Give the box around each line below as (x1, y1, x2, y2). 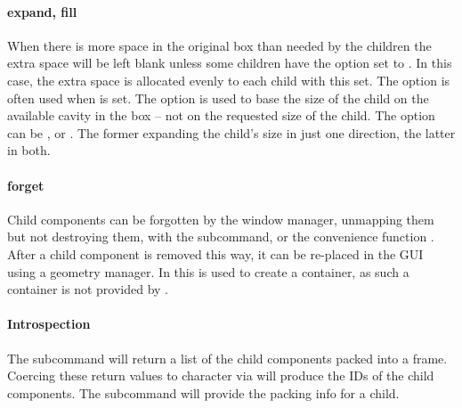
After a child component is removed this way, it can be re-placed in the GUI (7, 244, 424, 263)
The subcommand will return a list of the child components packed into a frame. (7, 348, 448, 367)
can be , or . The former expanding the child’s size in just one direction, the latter (7, 123, 456, 142)
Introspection (7, 314, 91, 333)
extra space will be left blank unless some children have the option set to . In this (7, 53, 452, 72)
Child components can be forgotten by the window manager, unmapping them (7, 209, 434, 228)
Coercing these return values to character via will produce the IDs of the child (7, 366, 434, 385)
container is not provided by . (7, 280, 169, 298)
